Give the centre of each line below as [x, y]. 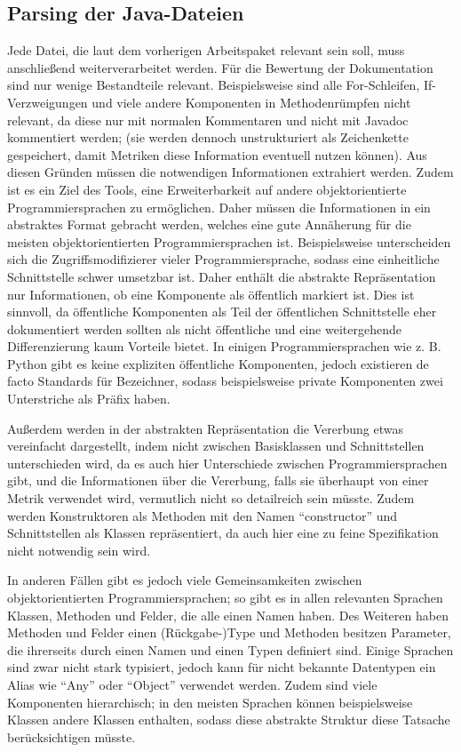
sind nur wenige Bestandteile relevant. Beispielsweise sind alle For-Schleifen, [214, 85]
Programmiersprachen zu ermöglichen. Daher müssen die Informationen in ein [219, 207]
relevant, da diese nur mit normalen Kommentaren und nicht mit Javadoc [208, 120]
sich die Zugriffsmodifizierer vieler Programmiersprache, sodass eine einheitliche [223, 259]
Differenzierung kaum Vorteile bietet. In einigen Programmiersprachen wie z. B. [224, 346]
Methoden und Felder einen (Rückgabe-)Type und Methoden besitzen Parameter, [229, 632]
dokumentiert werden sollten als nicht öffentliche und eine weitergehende [204, 328]
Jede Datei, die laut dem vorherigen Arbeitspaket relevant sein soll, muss [206, 50]
